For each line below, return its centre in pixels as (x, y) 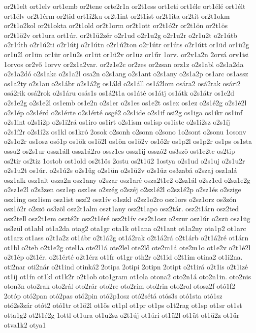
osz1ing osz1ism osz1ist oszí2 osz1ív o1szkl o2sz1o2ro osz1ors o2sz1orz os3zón (120, 199)
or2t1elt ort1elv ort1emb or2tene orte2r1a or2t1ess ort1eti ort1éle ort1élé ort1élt (125, 6)
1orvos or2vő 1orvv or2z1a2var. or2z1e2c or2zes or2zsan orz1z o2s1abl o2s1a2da (124, 64)
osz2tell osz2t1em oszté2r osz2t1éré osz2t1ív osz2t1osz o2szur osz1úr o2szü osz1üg (127, 218)
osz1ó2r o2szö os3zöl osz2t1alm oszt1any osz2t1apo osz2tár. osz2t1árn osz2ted (122, 209)
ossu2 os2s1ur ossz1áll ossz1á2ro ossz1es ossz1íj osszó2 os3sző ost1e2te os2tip (120, 150)
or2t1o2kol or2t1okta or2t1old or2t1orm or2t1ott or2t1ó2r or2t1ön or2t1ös (116, 25)
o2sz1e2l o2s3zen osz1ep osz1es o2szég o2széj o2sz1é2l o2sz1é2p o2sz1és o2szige (123, 189)
